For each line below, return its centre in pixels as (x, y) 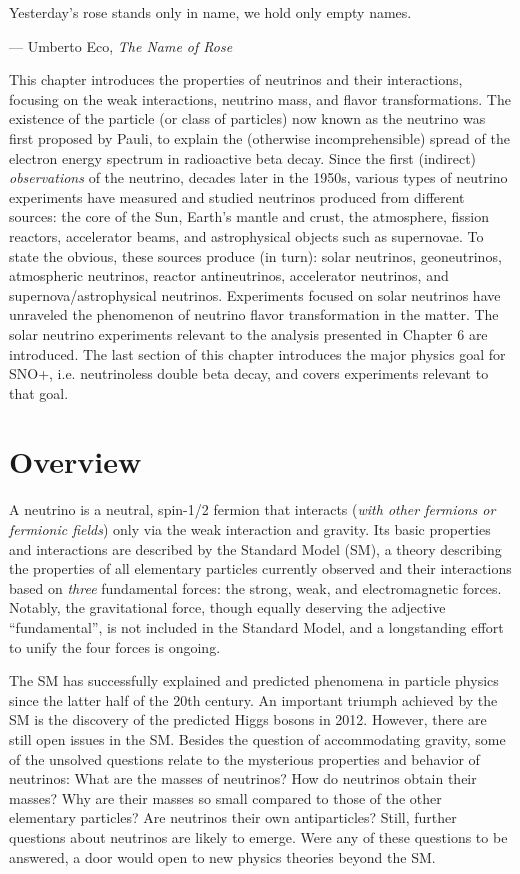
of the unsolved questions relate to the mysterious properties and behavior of (244, 758)
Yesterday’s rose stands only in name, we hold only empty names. (210, 12)
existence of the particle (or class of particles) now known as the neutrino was (247, 118)
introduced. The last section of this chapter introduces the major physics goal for (257, 353)
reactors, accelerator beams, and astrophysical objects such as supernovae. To (246, 235)
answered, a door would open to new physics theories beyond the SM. (222, 856)
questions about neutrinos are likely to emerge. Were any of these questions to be (258, 836)
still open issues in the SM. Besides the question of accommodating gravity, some (257, 738)
